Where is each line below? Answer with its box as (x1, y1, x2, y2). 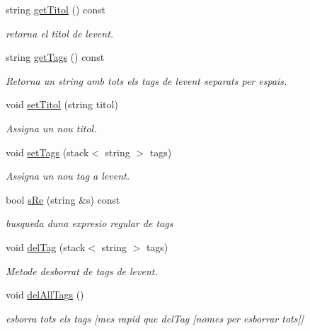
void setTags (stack (6, 144, 89, 159)
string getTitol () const (6, 2, 105, 16)
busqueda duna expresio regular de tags (6, 216, 173, 231)
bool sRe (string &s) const (6, 192, 120, 207)
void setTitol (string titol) (6, 97, 118, 112)
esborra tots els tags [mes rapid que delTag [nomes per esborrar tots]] (6, 310, 304, 325)
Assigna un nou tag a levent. (6, 168, 130, 183)
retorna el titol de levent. (6, 25, 114, 40)
